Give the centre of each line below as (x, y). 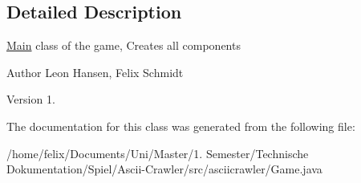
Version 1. (31, 99)
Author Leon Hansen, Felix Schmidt (95, 72)
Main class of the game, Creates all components (124, 45)
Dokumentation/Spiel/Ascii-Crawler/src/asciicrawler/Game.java (164, 169)
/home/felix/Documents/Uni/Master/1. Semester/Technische (158, 153)
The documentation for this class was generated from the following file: (181, 126)
